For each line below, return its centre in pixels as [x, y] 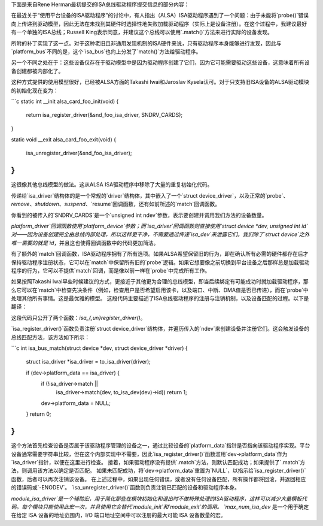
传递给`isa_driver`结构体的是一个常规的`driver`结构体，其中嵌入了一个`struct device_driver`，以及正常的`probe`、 [150, 195]
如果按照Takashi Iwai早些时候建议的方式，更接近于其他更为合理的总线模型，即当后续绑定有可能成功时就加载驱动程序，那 [160, 282]
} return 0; [39, 414]
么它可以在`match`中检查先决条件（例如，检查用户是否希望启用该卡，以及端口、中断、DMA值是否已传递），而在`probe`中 [160, 290]
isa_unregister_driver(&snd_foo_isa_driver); [79, 153]
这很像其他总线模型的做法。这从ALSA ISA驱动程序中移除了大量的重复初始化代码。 [112, 185]
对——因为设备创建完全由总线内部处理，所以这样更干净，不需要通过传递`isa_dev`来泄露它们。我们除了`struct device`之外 [160, 234]
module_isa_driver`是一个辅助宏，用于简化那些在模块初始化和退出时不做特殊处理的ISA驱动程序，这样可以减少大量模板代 [159, 498]
